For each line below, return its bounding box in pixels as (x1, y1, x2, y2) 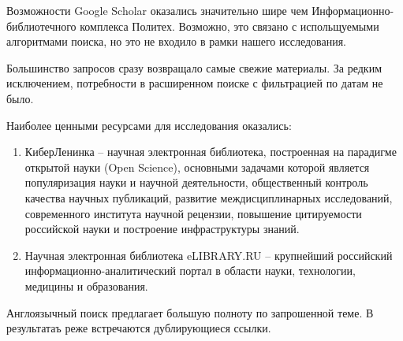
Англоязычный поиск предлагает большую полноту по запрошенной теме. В (6, 304, 374, 321)
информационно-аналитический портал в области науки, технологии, (24, 262, 356, 279)
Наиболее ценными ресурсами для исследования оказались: (6, 117, 292, 133)
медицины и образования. (24, 277, 148, 294)
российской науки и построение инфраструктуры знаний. (24, 221, 300, 237)
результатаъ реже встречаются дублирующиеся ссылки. (6, 320, 271, 336)
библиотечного (6, 17, 76, 34)
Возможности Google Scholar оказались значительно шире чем (6, 2, 308, 18)
